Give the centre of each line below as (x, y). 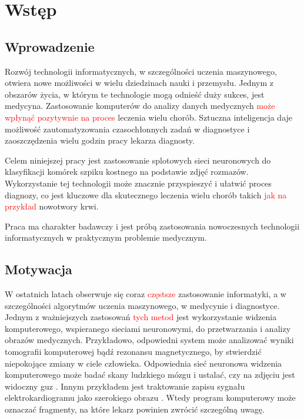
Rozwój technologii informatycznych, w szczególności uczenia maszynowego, (141, 71)
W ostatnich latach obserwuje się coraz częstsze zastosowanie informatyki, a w (146, 294)
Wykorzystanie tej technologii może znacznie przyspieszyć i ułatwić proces (138, 183)
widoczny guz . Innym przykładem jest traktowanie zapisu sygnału (125, 386)
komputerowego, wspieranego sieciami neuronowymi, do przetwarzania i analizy (148, 328)
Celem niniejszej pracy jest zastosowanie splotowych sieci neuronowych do (138, 160)
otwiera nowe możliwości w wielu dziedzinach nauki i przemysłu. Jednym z (139, 83)
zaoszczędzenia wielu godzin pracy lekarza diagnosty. (100, 140)
